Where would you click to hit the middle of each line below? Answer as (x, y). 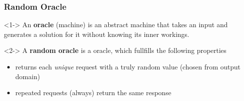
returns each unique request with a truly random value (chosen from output (128, 67)
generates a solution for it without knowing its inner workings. (97, 34)
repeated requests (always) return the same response (93, 93)
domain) (28, 76)
